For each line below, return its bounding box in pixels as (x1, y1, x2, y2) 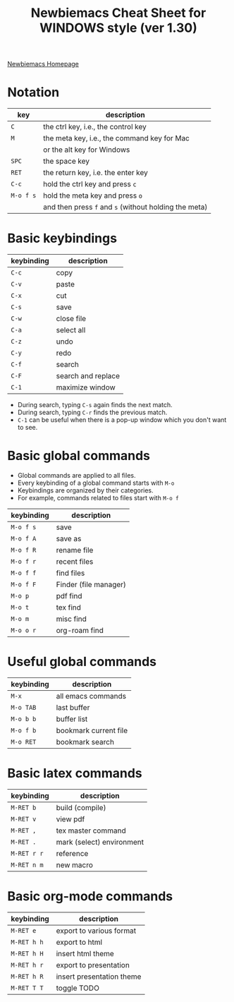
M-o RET (11, 737, 37, 746)
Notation (7, 85, 60, 100)
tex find (56, 603, 81, 612)
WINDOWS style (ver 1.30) (39, 20, 197, 36)
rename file (56, 545, 94, 555)
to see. (17, 423, 38, 432)
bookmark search (56, 737, 115, 747)
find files (56, 568, 85, 578)
